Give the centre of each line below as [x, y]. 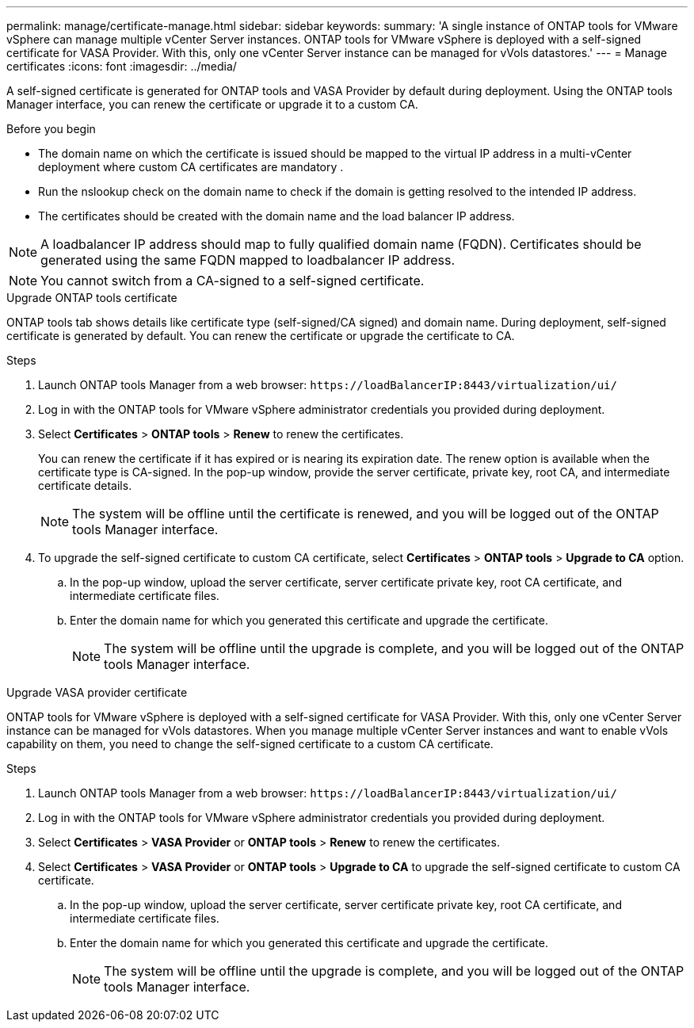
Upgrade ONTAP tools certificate [92, 298]
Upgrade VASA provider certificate [97, 692]
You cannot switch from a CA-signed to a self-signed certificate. [233, 281]
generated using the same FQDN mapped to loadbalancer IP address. [248, 260]
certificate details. [85, 485]
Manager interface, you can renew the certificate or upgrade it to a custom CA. [212, 104]
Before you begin [51, 129]
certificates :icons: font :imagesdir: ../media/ [122, 66]
